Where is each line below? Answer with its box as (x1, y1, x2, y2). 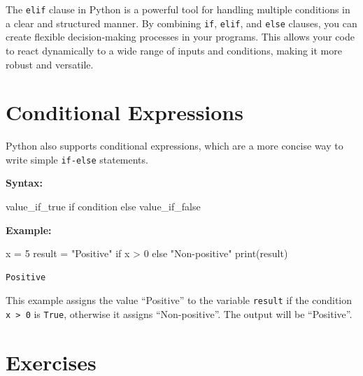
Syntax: (6, 175, 43, 190)
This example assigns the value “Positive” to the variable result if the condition (6, 293, 353, 308)
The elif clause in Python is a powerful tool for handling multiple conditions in (6, 2, 350, 16)
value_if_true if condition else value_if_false (6, 199, 201, 214)
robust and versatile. (6, 57, 94, 71)
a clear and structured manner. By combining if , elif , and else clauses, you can (6, 15, 357, 30)
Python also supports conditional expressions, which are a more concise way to (6, 138, 343, 153)
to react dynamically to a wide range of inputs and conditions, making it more (6, 43, 342, 57)
